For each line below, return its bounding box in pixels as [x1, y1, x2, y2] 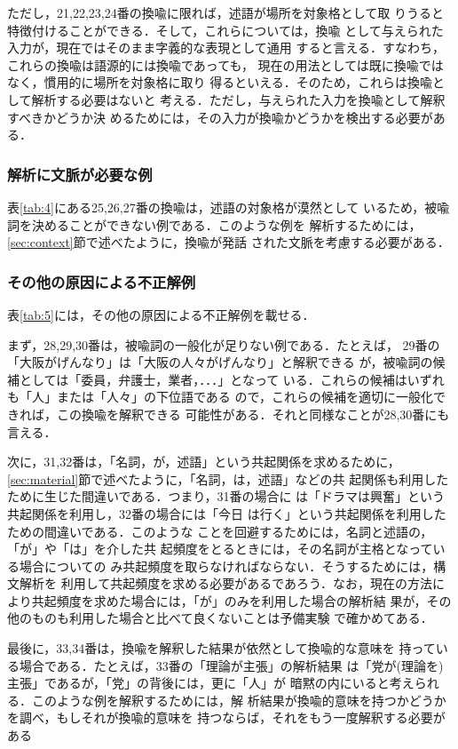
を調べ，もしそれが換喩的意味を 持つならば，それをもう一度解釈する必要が [7, 708, 446, 727]
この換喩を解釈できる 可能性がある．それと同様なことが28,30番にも [56, 404, 450, 423]
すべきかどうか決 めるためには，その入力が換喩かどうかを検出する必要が [7, 108, 433, 126]
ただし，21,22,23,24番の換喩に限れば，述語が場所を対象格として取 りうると [7, 4, 444, 21]
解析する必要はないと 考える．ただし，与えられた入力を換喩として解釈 [31, 90, 446, 108]
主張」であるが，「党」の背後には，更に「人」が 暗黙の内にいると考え [7, 673, 415, 692]
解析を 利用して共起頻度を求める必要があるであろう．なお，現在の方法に [19, 574, 445, 593]
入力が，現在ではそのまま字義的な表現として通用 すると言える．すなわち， [7, 38, 445, 57]
